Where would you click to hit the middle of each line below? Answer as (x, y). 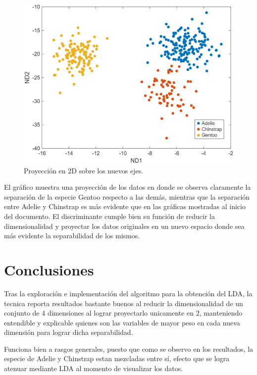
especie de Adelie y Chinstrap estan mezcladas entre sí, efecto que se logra (117, 358)
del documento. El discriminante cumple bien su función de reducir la (109, 216)
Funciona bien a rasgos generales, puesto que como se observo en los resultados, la (129, 348)
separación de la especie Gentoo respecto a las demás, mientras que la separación (127, 196)
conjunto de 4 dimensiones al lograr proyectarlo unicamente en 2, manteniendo (123, 313)
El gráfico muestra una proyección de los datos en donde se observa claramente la (128, 187)
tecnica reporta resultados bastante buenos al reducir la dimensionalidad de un (124, 303)
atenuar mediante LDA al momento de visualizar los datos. (94, 368)
